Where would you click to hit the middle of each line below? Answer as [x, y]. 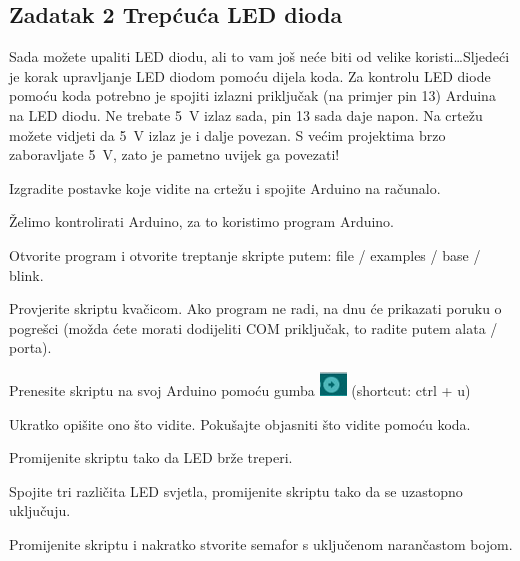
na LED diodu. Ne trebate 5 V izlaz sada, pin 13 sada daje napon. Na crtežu [246, 114]
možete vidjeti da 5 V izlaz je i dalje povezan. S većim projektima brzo [227, 134]
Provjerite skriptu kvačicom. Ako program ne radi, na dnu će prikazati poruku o [255, 308]
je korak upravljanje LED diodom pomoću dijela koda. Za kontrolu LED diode [250, 75]
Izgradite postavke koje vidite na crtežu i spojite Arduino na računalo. [225, 187]
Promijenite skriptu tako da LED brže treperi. [151, 457]
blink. [26, 274]
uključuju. [40, 510]
